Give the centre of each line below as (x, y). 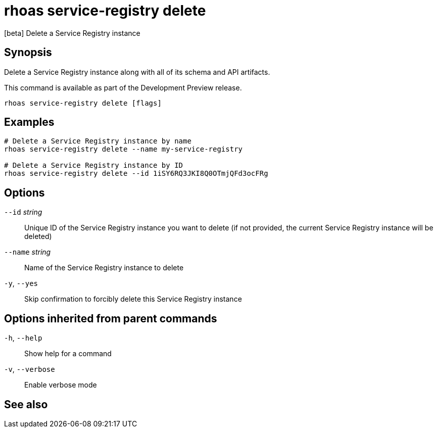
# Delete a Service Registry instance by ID (94, 165)
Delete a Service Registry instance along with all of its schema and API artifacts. (137, 72)
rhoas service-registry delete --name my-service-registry (124, 149)
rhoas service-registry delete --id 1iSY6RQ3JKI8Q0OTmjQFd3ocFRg (136, 174)
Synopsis (28, 53)
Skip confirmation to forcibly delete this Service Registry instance (133, 299)
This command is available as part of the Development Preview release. (123, 87)
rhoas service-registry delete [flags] (83, 103)
